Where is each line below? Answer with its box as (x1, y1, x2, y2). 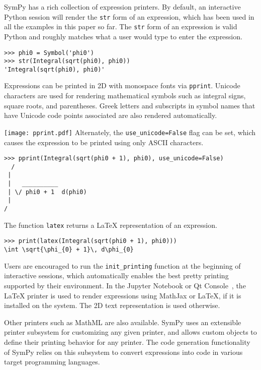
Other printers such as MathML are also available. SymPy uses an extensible (4, 317, 241, 327)
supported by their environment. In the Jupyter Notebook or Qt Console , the (4, 280, 246, 290)
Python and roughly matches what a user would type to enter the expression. (4, 31, 242, 41)
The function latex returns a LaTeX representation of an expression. (4, 219, 217, 230)
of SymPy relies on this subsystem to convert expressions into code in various (4, 346, 243, 357)
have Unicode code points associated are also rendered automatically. (4, 110, 217, 120)
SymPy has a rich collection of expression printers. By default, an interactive (4, 2, 241, 12)
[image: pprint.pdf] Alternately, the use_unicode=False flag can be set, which (4, 127, 256, 137)
